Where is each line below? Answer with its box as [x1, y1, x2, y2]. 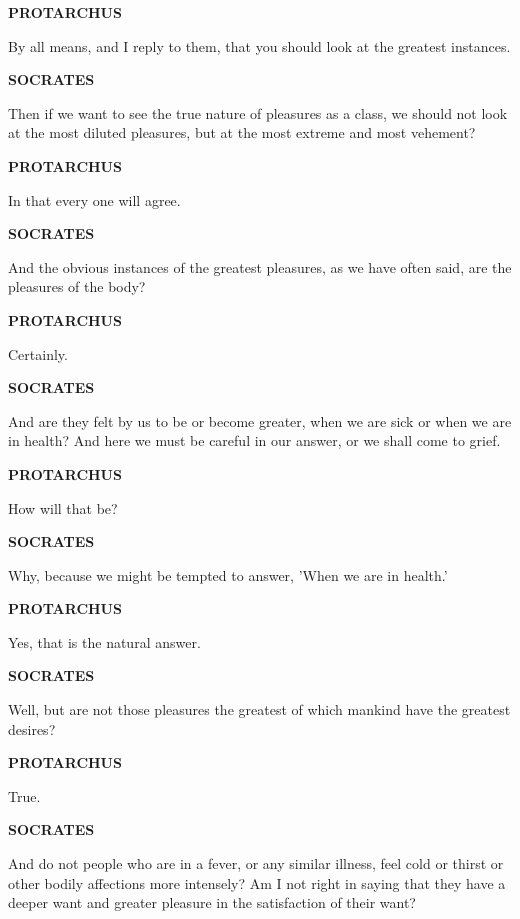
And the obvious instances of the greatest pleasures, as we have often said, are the [8, 256, 512, 277]
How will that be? [8, 497, 118, 518]
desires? [8, 718, 56, 739]
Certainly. [8, 343, 68, 364]
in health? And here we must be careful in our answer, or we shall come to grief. [8, 430, 501, 451]
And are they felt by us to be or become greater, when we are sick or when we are [8, 410, 512, 431]
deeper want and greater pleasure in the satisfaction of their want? [8, 892, 416, 913]
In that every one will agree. [8, 189, 181, 210]
